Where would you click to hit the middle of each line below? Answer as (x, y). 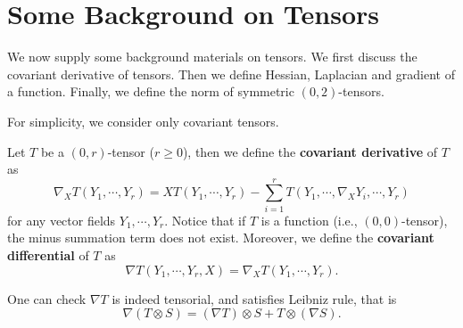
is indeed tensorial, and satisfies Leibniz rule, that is (254, 298)
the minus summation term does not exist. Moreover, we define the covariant (221, 238)
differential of (48, 255)
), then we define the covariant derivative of (310, 151)
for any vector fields (62, 220)
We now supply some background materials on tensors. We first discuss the (212, 57)
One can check (47, 298)
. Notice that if (205, 220)
